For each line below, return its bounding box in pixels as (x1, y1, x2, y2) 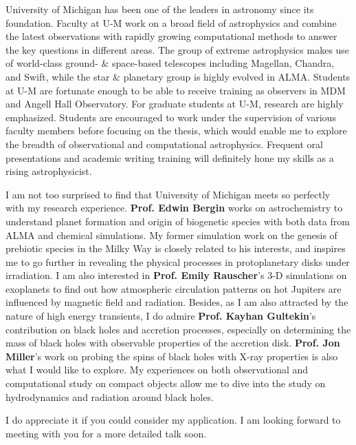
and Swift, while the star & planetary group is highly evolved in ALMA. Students (5, 69, 351, 83)
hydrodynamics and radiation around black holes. (5, 389, 214, 404)
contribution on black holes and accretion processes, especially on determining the (5, 322, 351, 336)
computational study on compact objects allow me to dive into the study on (5, 376, 326, 391)
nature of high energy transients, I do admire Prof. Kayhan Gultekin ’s (5, 309, 316, 323)
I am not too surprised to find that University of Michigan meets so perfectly (5, 187, 331, 201)
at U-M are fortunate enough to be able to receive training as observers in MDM (5, 83, 346, 97)
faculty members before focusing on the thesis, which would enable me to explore (5, 123, 347, 138)
